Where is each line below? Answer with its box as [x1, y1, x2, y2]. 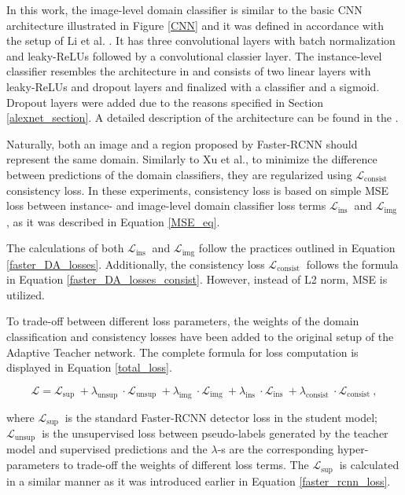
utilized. [6, 286, 46, 302]
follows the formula [306, 255, 399, 272]
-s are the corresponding [217, 441, 334, 457]
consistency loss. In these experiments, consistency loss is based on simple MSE [6, 181, 389, 198]
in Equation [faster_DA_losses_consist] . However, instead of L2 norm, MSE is [6, 271, 388, 288]
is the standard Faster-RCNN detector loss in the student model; [64, 409, 377, 425]
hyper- [337, 441, 369, 457]
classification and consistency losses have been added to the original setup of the [6, 328, 394, 344]
